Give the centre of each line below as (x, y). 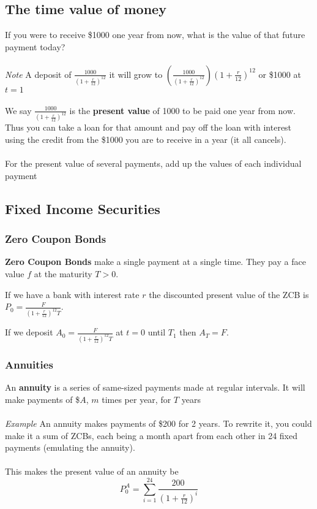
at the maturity (63, 274)
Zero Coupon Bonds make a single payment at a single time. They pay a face (155, 262)
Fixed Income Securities (83, 208)
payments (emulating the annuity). (70, 447)
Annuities (29, 364)
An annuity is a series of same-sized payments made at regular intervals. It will (155, 387)
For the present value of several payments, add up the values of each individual (153, 163)
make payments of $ (43, 399)
